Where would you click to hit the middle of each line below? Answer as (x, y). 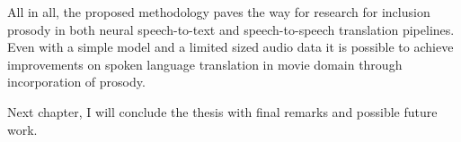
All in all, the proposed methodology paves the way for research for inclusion (219, 12)
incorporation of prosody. (76, 82)
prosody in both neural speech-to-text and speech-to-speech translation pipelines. (231, 29)
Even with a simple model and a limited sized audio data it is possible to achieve (230, 47)
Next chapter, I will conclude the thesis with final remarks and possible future (222, 111)
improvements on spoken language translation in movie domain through (205, 64)
